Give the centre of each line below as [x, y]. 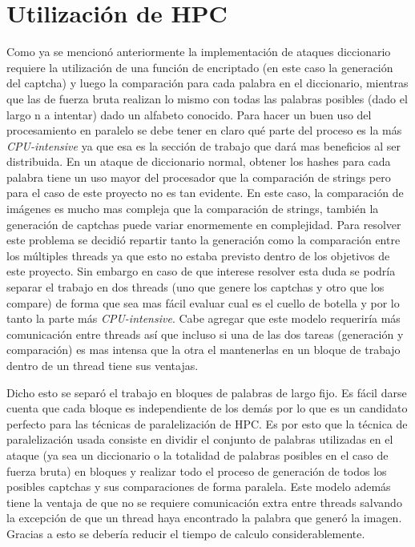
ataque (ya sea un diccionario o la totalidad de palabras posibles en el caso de [197, 454]
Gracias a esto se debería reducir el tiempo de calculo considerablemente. [186, 533]
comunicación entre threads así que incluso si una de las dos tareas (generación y [205, 334]
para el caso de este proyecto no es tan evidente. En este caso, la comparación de [205, 193]
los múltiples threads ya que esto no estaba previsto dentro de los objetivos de [198, 255]
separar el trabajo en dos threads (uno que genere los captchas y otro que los [195, 287]
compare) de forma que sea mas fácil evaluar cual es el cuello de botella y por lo [203, 302]
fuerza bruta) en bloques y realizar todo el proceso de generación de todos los [197, 471]
